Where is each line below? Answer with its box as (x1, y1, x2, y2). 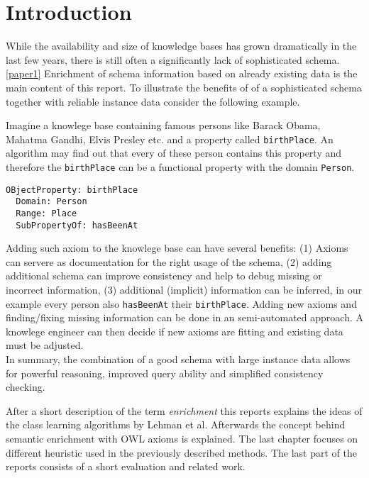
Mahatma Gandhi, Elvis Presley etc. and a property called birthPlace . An (6, 131, 334, 146)
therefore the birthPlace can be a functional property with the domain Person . (6, 159, 355, 174)
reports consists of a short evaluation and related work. (6, 459, 246, 474)
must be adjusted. (6, 338, 84, 352)
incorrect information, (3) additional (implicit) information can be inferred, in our (6, 282, 363, 296)
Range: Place (16, 208, 77, 218)
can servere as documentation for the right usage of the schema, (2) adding (6, 254, 332, 269)
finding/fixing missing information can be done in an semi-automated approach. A (6, 310, 363, 325)
